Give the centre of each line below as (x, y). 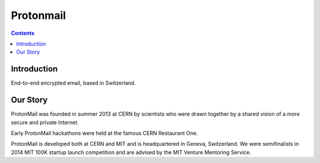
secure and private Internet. (45, 122)
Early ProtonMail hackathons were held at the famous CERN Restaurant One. (104, 133)
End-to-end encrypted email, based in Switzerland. (73, 83)
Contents (23, 33)
